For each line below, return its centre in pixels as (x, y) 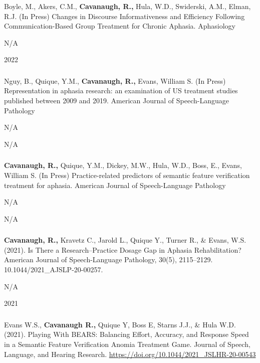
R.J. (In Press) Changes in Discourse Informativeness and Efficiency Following (124, 16)
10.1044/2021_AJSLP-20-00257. (54, 269)
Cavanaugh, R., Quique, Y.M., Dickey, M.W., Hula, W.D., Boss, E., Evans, (123, 165)
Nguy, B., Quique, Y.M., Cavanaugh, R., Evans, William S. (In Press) (115, 80)
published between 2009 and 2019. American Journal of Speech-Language (116, 101)
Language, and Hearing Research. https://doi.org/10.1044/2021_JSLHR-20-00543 (130, 354)
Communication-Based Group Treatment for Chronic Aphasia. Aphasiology (120, 26)
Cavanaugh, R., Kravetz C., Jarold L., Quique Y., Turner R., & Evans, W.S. (125, 240)
